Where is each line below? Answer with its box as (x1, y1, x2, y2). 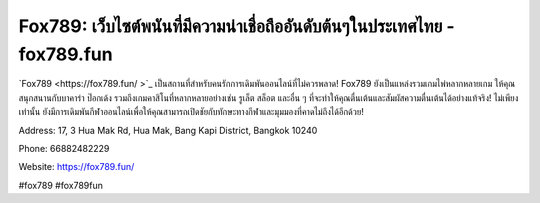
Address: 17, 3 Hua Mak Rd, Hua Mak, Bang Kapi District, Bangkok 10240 (18, 124, 318, 136)
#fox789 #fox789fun (18, 179, 104, 191)
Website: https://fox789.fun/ (18, 161, 135, 173)
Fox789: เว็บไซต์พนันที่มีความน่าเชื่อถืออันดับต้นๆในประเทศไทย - (18, 15, 455, 37)
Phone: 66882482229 (18, 142, 110, 154)
